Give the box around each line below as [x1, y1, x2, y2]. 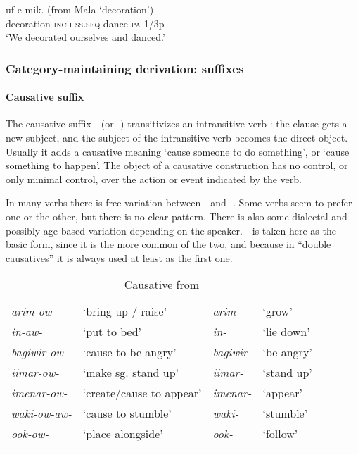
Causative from [124, 276, 200, 293]
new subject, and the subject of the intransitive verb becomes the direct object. [6, 130, 348, 145]
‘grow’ [262, 303, 293, 320]
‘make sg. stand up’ [82, 364, 179, 381]
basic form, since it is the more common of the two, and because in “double [6, 237, 331, 251]
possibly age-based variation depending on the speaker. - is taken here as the [6, 223, 336, 237]
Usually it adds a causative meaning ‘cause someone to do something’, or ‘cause [6, 144, 350, 158]
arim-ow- [11, 303, 56, 320]
